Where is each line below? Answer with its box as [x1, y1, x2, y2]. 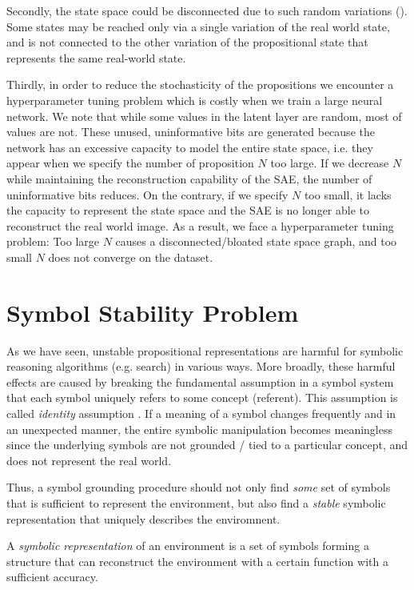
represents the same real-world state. [6, 49, 186, 66]
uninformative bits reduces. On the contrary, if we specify [6, 186, 289, 203]
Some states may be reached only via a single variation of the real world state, [6, 18, 390, 34]
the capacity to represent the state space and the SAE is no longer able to [6, 202, 370, 219]
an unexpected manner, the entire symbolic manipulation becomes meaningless [6, 420, 392, 437]
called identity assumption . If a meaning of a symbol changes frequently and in [6, 405, 396, 421]
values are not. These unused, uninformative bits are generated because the [6, 123, 375, 140]
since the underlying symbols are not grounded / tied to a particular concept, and [6, 436, 408, 453]
